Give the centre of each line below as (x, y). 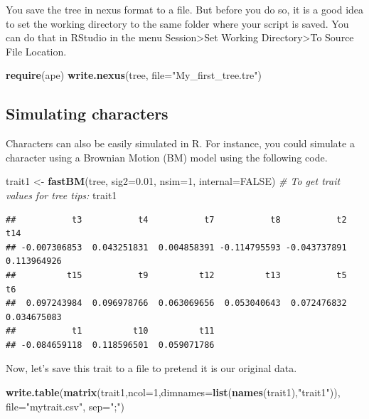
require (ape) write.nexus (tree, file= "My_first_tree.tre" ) (134, 75)
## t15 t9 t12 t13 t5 (176, 275)
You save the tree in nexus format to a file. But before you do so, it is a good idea (185, 9)
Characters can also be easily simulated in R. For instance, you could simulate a (180, 143)
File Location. (36, 51)
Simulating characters (87, 113)
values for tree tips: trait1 (61, 195)
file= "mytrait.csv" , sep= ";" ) (65, 406)
